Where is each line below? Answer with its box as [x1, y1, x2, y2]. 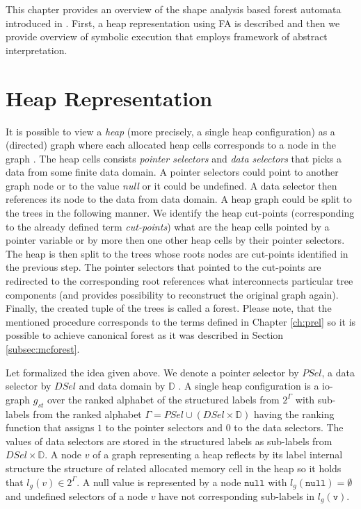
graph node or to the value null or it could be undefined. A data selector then [6, 178, 337, 192]
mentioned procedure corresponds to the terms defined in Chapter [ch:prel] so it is [6, 314, 356, 328]
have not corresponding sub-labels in [159, 489, 315, 503]
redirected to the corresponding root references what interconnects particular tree [6, 274, 353, 288]
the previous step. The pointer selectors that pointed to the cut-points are [6, 260, 321, 274]
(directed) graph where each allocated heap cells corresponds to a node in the [6, 137, 336, 152]
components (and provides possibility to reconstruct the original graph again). [6, 287, 339, 301]
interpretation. [6, 42, 67, 57]
